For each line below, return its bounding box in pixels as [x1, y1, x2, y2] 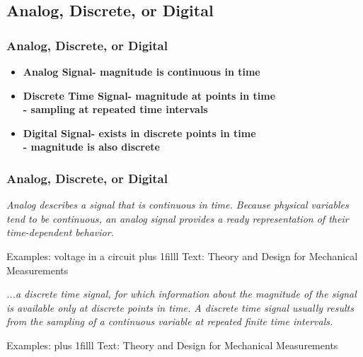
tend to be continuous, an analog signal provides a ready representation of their [6, 211, 349, 226]
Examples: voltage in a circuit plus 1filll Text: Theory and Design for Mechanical [6, 248, 358, 263]
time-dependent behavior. [6, 225, 114, 240]
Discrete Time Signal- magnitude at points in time [23, 88, 276, 103]
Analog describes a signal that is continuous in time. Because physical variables [6, 197, 349, 212]
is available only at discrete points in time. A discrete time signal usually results [6, 300, 354, 315]
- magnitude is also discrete [23, 139, 160, 154]
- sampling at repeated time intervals [23, 102, 208, 117]
